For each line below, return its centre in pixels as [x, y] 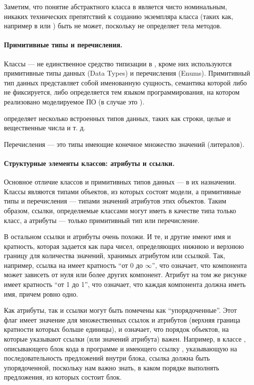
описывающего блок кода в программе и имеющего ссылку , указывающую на [121, 348]
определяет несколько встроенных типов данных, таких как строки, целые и [117, 118]
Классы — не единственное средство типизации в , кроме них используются [118, 63]
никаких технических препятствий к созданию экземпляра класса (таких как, [119, 16]
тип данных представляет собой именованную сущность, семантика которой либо [126, 82]
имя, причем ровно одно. [41, 294]
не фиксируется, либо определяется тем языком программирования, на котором [122, 92]
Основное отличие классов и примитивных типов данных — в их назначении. [120, 182]
